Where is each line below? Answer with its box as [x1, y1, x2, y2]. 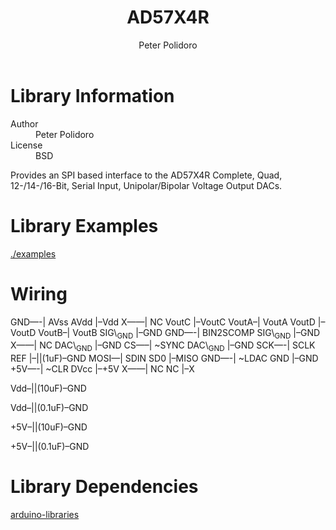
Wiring [10, 282, 68, 305]
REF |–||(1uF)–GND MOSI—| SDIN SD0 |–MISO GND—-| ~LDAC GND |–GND [10, 352, 319, 365]
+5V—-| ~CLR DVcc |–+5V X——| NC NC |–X [10, 363, 195, 375]
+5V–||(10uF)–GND [10, 421, 88, 433]
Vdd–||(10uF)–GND [10, 382, 87, 395]
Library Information [10, 84, 175, 107]
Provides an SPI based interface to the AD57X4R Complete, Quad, [10, 169, 283, 181]
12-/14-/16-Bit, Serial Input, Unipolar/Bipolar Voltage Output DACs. [10, 179, 283, 191]
